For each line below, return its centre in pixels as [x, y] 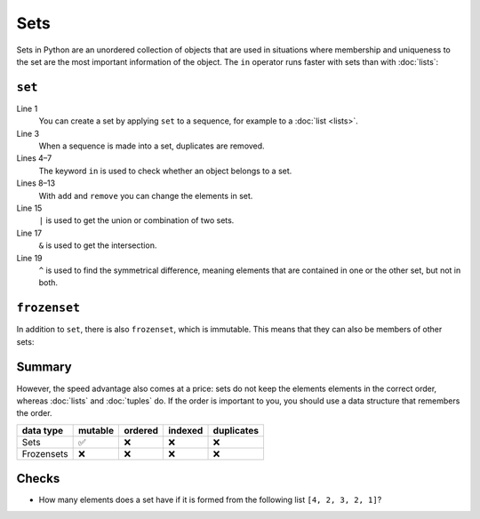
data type [43, 430]
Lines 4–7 [34, 158]
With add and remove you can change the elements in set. [146, 196]
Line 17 [29, 233]
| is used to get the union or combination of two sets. [136, 220]
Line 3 [28, 133]
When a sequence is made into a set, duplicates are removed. [152, 146]
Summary [44, 367]
